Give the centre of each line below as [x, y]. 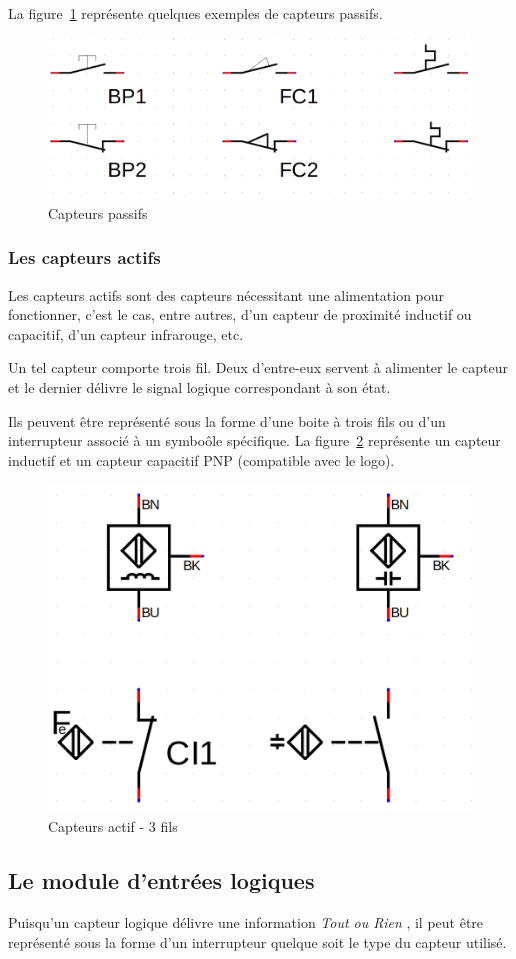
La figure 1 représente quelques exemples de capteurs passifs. [195, 13]
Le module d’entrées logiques [161, 880]
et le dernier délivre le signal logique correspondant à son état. [199, 387]
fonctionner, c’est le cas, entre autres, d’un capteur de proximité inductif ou [240, 314]
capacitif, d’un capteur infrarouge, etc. [126, 333]
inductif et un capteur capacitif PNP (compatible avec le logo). [201, 459]
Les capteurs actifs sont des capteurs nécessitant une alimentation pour [226, 294]
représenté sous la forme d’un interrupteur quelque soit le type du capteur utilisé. [257, 941]
